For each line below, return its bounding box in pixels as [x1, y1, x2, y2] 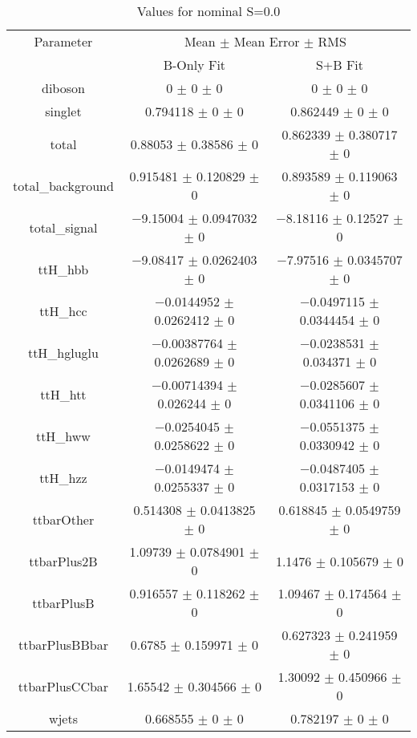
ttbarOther [32, 509, 95, 529]
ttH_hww [35, 426, 91, 445]
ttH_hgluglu [27, 343, 99, 362]
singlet [45, 102, 82, 120]
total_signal [29, 217, 98, 237]
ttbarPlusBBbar [18, 635, 108, 654]
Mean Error [233, 32, 300, 51]
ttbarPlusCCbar [18, 676, 109, 695]
